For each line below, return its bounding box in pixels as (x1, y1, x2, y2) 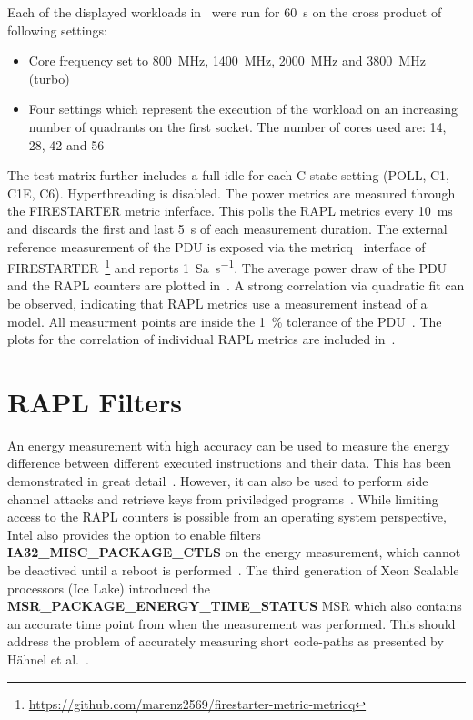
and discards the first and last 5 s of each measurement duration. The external (7, 218, 448, 238)
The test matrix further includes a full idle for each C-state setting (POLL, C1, (7, 166, 449, 185)
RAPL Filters (7, 382, 182, 420)
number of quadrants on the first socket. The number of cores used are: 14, (28, 117, 447, 136)
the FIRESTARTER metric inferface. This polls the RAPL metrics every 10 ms (7, 201, 453, 220)
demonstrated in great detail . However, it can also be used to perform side (7, 472, 428, 491)
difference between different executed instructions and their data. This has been (7, 453, 452, 472)
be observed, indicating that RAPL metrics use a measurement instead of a (7, 293, 428, 312)
